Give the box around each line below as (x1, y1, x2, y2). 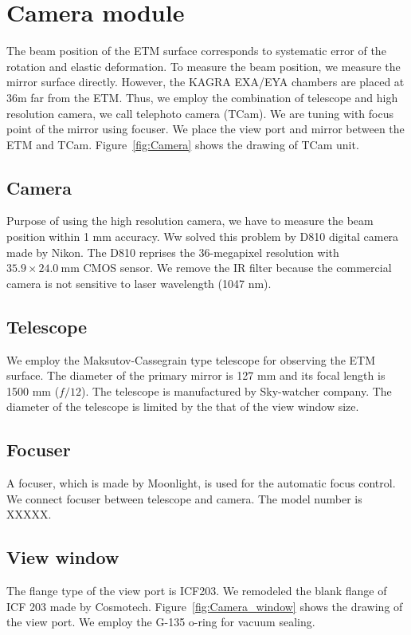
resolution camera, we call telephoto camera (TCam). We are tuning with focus (6, 105, 393, 121)
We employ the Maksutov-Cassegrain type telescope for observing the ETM (6, 351, 376, 368)
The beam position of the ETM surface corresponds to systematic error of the (6, 42, 386, 59)
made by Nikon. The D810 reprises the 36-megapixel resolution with (6, 243, 339, 260)
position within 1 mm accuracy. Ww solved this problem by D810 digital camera (6, 228, 399, 245)
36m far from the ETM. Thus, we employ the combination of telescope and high (6, 89, 398, 105)
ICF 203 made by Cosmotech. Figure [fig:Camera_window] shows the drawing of (6, 598, 403, 614)
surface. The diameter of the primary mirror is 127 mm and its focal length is (6, 367, 386, 384)
